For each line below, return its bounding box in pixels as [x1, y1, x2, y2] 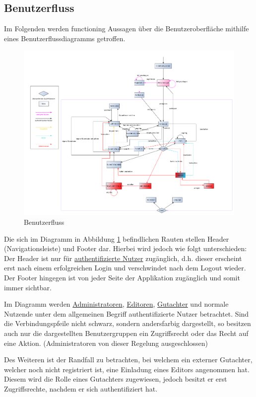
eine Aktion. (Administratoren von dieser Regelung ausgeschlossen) [4, 337, 208, 348]
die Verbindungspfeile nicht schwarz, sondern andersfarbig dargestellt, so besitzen [4, 318, 251, 329]
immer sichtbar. [4, 282, 52, 292]
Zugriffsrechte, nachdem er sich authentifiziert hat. [4, 383, 158, 394]
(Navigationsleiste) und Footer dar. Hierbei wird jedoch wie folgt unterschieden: [4, 243, 247, 254]
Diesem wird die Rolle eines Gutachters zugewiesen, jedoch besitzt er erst [4, 374, 227, 384]
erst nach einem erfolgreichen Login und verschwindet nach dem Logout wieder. [4, 263, 246, 273]
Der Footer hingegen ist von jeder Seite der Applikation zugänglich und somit [4, 272, 240, 282]
